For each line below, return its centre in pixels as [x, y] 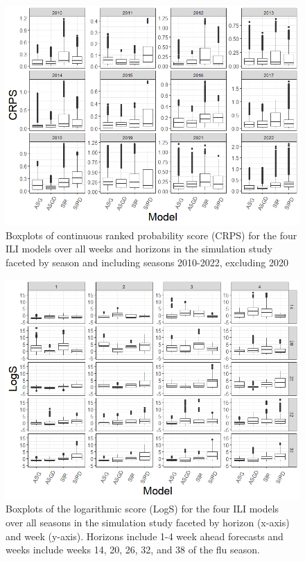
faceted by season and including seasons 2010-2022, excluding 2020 [147, 262]
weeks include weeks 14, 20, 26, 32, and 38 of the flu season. [133, 550]
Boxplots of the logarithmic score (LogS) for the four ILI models [142, 509]
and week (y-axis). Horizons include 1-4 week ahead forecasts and [145, 536]
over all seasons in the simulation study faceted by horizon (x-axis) [148, 522]
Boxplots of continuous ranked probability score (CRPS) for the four [151, 235]
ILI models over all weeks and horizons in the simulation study [139, 249]
